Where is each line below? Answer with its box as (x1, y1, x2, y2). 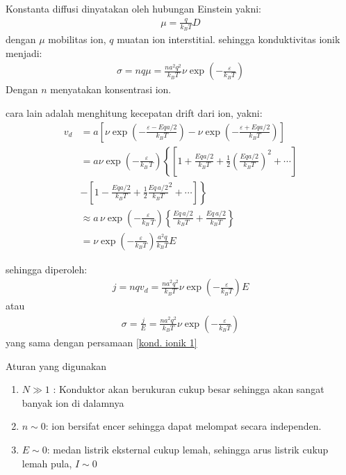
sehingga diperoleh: (6, 261, 88, 276)
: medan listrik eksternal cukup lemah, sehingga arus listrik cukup (47, 442, 329, 456)
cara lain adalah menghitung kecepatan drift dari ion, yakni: (6, 105, 263, 120)
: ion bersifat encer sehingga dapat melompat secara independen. (45, 419, 322, 433)
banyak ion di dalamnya (22, 395, 124, 410)
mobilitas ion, (48, 32, 106, 47)
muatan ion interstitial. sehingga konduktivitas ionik (117, 32, 340, 47)
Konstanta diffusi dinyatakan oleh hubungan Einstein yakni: (6, 1, 262, 15)
